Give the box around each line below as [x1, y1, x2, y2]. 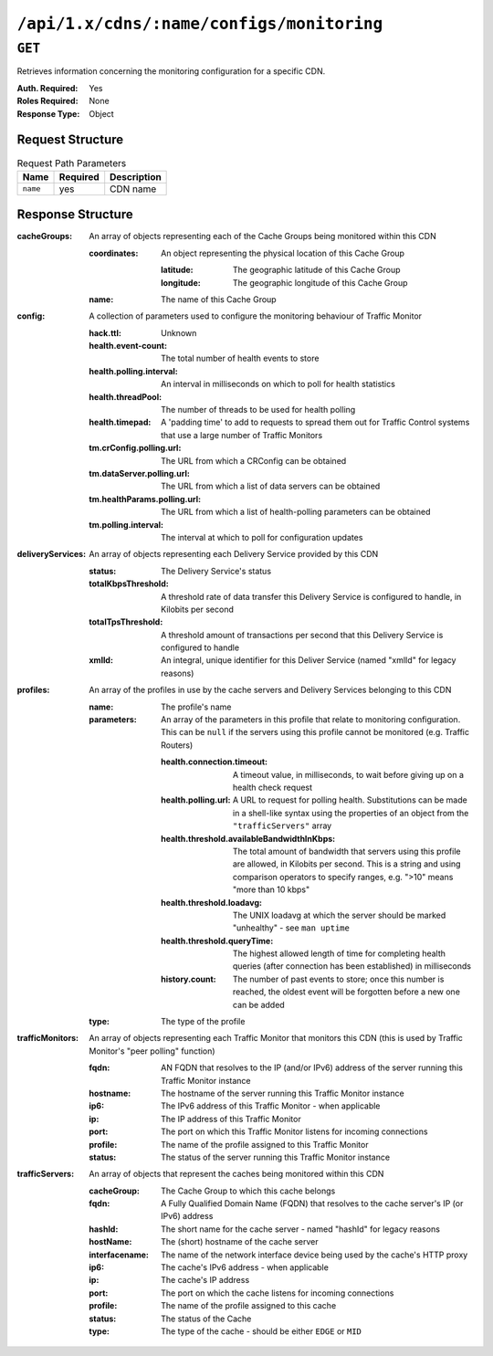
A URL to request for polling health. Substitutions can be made [233, 794, 467, 805]
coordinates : [89, 247, 139, 258]
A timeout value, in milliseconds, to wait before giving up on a [233, 769, 465, 780]
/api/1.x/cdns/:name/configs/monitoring [16, 14, 383, 34]
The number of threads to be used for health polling [161, 405, 356, 415]
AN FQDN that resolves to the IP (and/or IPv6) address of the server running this [161, 1062, 463, 1073]
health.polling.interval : [89, 365, 178, 376]
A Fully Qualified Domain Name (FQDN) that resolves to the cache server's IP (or [161, 1198, 464, 1209]
